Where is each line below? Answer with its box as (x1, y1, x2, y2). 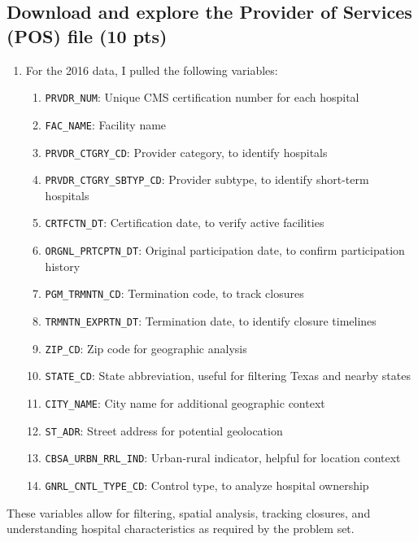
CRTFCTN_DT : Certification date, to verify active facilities (45, 214, 324, 231)
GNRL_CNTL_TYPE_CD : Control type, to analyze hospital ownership (45, 476, 369, 493)
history (45, 257, 81, 274)
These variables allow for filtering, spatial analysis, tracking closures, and (7, 504, 371, 521)
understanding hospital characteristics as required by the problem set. (7, 520, 355, 537)
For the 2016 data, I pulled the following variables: (25, 61, 278, 78)
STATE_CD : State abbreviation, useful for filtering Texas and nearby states (45, 367, 411, 384)
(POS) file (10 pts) (7, 23, 168, 48)
